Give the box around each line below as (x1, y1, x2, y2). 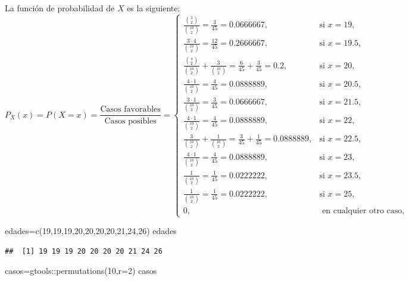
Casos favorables (100, 105, 161, 114)
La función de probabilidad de (5, 2, 115, 14)
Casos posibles (104, 116, 157, 125)
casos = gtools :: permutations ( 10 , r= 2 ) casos (5, 264, 157, 277)
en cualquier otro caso (322, 207, 402, 216)
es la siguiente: (127, 2, 180, 14)
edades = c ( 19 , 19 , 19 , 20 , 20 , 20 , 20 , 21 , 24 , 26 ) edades (5, 225, 177, 237)
